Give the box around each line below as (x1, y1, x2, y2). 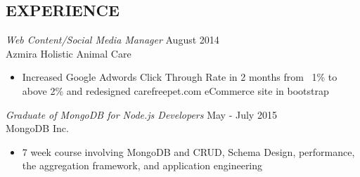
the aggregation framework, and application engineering (22, 158, 263, 173)
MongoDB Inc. (6, 121, 69, 136)
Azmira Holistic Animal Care (6, 46, 131, 60)
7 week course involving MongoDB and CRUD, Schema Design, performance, (22, 144, 355, 159)
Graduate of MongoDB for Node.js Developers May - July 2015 (6, 107, 277, 122)
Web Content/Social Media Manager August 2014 (6, 32, 219, 47)
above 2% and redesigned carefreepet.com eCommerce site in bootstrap (22, 83, 329, 98)
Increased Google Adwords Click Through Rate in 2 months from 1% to (22, 70, 337, 84)
